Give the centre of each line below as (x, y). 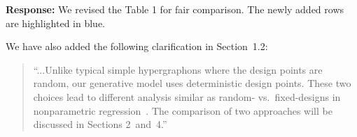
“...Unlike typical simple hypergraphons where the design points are (178, 69)
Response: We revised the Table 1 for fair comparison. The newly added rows (175, 9)
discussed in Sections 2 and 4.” (100, 124)
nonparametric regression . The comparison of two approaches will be (183, 110)
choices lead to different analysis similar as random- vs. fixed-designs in (187, 96)
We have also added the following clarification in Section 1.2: (137, 46)
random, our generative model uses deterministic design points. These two (192, 83)
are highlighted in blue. (56, 23)
